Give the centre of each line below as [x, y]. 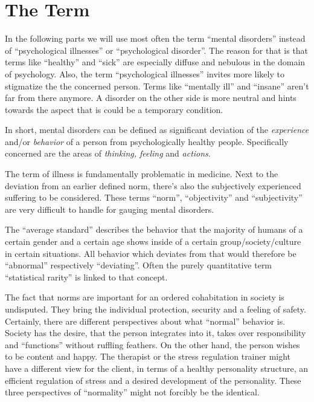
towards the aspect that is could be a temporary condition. [114, 109]
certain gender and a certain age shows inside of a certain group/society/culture [153, 242]
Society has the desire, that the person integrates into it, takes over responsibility [155, 333]
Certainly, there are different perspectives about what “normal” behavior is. [145, 321]
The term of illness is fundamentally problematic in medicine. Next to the [142, 174]
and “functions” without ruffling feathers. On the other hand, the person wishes [152, 344]
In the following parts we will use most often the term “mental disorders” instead [155, 38]
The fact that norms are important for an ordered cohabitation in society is [145, 297]
